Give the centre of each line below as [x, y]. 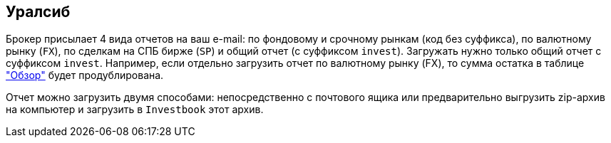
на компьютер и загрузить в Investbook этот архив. [135, 110]
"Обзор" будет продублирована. [85, 75]
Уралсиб [38, 12]
